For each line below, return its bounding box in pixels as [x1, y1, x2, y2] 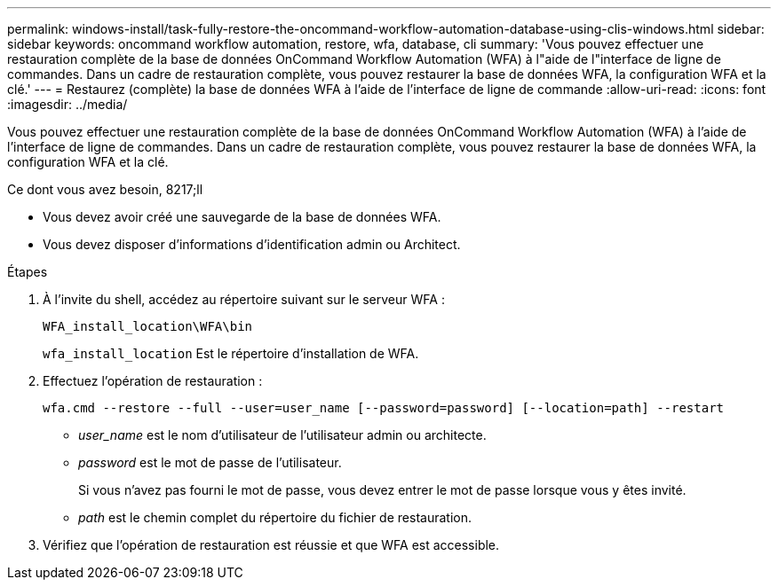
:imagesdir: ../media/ [7, 97, 128, 112]
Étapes [7, 264, 48, 279]
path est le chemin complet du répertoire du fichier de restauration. [78, 510, 472, 525]
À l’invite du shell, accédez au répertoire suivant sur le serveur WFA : [43, 292, 445, 307]
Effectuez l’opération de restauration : [43, 373, 263, 388]
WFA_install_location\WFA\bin [43, 319, 253, 333]
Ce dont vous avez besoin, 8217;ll [7, 182, 203, 197]
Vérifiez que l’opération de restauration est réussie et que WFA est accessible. [43, 537, 500, 552]
